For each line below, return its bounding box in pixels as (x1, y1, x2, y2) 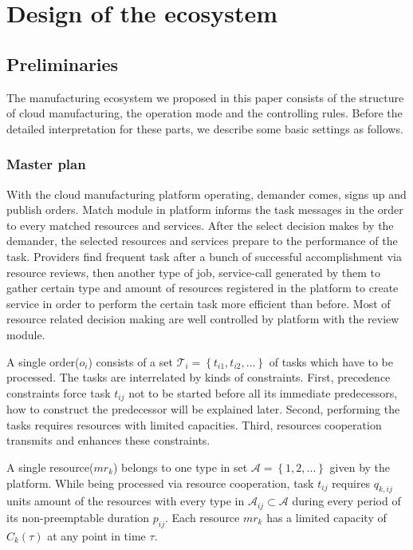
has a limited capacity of (266, 508, 387, 525)
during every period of (292, 493, 401, 509)
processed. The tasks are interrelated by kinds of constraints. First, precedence (6, 369, 391, 386)
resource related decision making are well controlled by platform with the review (6, 311, 399, 327)
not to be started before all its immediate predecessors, (128, 384, 398, 401)
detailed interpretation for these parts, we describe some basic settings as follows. (6, 120, 403, 137)
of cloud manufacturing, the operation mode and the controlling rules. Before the (6, 105, 403, 121)
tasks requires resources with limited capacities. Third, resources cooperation (6, 416, 382, 433)
